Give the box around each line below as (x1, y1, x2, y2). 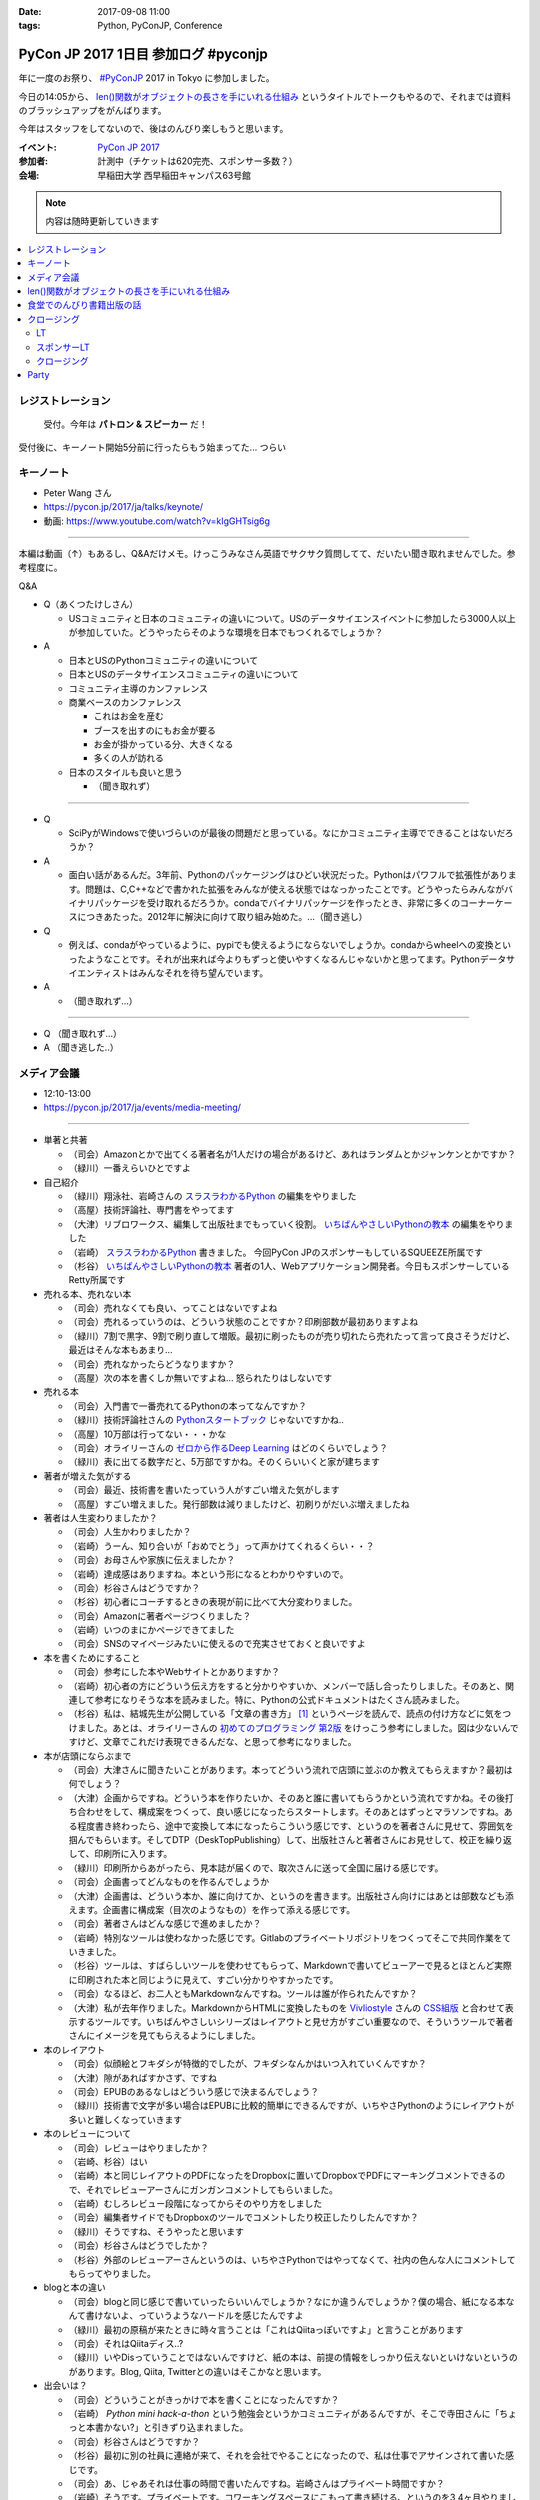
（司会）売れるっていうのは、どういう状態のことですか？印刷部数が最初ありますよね (68, 1316, 419, 1328)
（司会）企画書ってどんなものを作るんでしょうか (68, 1876, 270, 1888)
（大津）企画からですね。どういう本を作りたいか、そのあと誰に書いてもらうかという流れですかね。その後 (68, 1791, 505, 1804)
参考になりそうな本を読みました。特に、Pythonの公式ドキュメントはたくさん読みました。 (94, 1694, 465, 1706)
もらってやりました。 (68, 2268, 157, 2280)
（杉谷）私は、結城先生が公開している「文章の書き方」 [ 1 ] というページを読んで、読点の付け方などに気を (68, 1708, 503, 1720)
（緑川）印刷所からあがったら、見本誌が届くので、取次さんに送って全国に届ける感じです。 (68, 1861, 444, 1874)
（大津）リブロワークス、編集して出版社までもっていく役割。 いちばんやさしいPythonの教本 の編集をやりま (68, 1218, 514, 1230)
